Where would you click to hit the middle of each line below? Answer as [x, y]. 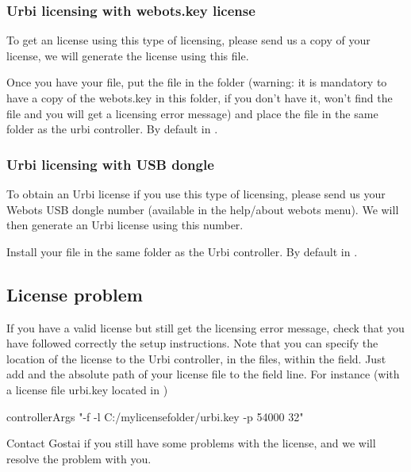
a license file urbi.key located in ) [87, 389]
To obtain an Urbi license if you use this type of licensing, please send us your [196, 194]
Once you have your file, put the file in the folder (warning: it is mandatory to [197, 82]
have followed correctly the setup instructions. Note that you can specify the [192, 343]
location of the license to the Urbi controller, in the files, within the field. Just [196, 358]
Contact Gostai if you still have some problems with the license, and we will [191, 443]
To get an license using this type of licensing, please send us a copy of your [188, 40]
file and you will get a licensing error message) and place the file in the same [192, 113]
